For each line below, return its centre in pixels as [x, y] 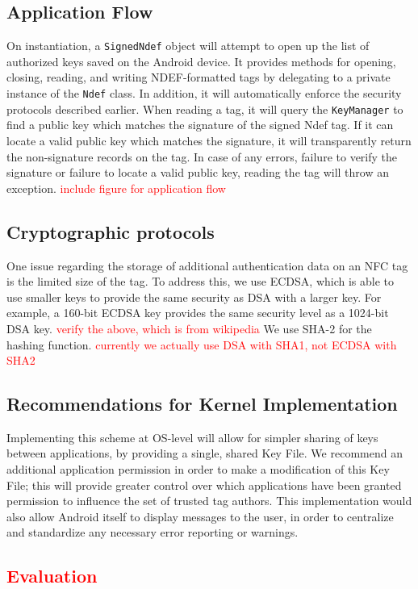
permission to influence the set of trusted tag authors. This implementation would [209, 501]
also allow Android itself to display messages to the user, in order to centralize [200, 516]
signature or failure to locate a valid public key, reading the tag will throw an [198, 172]
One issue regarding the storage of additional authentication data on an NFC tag [207, 265]
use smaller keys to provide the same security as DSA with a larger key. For [194, 297]
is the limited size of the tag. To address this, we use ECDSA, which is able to [201, 281]
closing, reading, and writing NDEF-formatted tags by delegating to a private [199, 77]
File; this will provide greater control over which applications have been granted [204, 485]
